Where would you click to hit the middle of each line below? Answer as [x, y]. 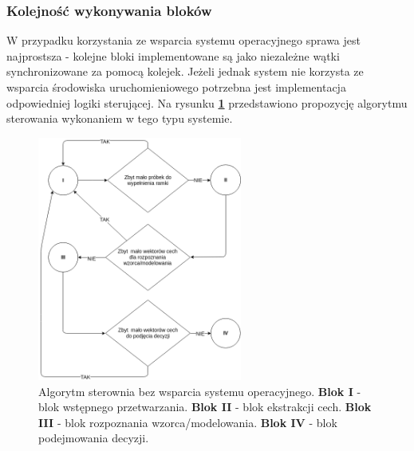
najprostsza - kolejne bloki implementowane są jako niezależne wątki [173, 55]
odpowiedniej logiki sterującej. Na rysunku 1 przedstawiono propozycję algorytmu [207, 102]
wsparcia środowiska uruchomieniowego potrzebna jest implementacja [176, 87]
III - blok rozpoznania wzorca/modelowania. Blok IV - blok [188, 422]
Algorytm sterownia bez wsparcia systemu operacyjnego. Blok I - [200, 391]
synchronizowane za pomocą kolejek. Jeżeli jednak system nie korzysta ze [185, 71]
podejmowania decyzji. [94, 438]
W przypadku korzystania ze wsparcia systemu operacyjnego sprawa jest [183, 40]
